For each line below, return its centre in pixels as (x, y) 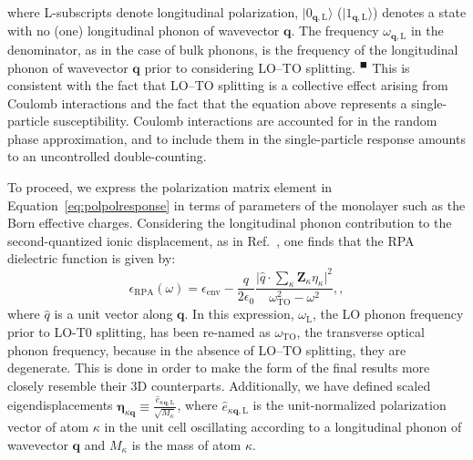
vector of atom (48, 427)
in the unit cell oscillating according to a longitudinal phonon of (283, 427)
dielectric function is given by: (92, 258)
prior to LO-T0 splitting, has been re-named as (139, 332)
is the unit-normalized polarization (350, 405)
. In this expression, (239, 314)
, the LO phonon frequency (388, 314)
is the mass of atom (186, 444)
